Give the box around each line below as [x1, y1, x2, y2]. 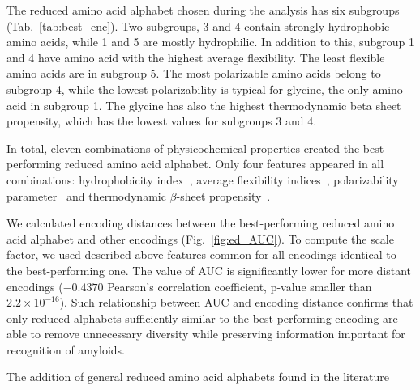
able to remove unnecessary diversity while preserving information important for [6, 325, 405, 342]
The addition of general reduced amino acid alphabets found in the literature [6, 368, 390, 385]
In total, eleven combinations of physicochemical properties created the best [6, 139, 384, 156]
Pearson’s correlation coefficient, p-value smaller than [107, 278, 372, 295]
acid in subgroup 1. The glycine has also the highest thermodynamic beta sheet [6, 96, 401, 113]
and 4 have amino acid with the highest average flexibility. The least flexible [6, 49, 385, 66]
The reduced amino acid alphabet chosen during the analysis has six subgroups [6, 2, 400, 18]
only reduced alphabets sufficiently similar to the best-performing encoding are [6, 309, 398, 326]
